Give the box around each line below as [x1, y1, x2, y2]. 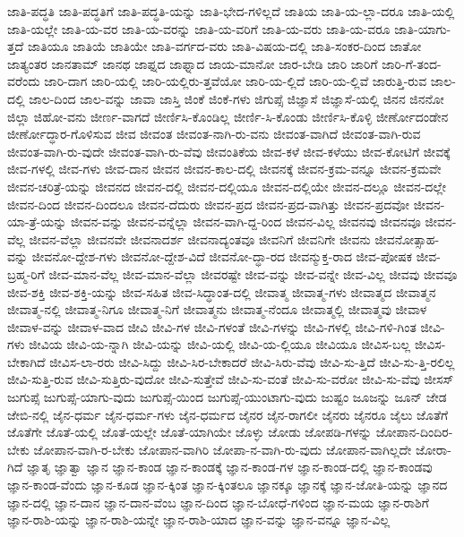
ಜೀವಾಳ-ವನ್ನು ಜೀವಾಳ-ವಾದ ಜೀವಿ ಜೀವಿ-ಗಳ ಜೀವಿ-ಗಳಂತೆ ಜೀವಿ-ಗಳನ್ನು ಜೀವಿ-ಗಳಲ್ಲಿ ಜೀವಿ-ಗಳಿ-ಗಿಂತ [7, 317, 417, 336]
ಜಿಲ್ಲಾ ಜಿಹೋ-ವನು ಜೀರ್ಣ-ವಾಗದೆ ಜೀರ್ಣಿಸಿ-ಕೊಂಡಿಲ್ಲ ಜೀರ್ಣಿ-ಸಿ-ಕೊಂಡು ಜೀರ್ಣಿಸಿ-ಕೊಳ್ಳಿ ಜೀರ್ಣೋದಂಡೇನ [7, 107, 449, 125]
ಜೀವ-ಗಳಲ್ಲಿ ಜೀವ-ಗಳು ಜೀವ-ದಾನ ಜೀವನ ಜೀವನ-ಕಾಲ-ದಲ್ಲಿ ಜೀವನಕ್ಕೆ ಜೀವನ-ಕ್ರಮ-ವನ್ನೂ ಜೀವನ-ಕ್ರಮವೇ [7, 159, 442, 178]
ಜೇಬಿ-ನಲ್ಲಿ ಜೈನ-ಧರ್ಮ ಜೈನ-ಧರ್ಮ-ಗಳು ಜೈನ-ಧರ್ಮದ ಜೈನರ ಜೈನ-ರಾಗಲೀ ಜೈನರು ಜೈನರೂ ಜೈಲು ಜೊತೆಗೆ [7, 405, 449, 423]
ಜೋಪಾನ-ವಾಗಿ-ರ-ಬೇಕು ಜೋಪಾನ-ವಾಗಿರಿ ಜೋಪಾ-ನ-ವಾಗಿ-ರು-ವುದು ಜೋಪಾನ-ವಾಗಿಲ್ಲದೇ [33, 439, 412, 458]
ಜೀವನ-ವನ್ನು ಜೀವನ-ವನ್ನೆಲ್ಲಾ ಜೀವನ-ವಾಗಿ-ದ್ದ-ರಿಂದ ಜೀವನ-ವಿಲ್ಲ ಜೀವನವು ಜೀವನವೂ [71, 212, 421, 231]
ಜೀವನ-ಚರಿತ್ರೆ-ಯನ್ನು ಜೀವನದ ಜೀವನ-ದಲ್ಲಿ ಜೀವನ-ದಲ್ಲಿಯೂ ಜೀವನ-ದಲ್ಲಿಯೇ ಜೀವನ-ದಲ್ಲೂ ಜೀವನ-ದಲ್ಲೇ [7, 176, 447, 195]
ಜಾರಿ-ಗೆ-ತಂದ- [382, 54, 442, 72]
